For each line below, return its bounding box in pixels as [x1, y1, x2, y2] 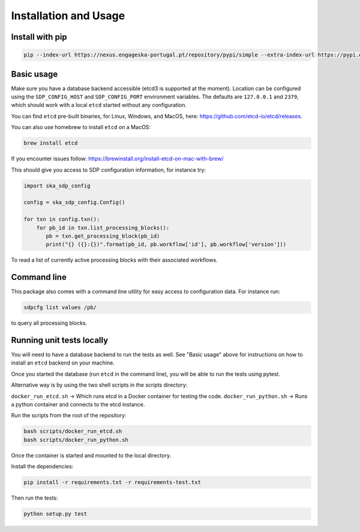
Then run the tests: [11, 494, 58, 501]
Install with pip [11, 32, 67, 42]
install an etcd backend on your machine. [11, 359, 115, 366]
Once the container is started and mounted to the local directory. [11, 452, 172, 459]
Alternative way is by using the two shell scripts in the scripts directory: [11, 381, 188, 388]
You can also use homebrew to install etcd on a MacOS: [11, 124, 151, 131]
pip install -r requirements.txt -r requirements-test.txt [23, 479, 201, 486]
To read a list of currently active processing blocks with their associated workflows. [11, 256, 218, 264]
